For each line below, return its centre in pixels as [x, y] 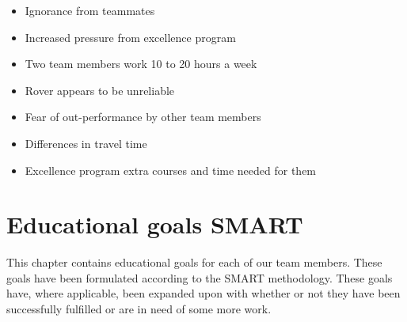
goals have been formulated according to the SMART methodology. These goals [200, 277]
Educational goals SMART [155, 224]
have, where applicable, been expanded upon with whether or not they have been [203, 293]
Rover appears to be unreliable [100, 90]
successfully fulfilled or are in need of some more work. [139, 309]
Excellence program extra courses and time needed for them [171, 170]
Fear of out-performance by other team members [143, 117]
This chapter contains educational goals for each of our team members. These [194, 262]
